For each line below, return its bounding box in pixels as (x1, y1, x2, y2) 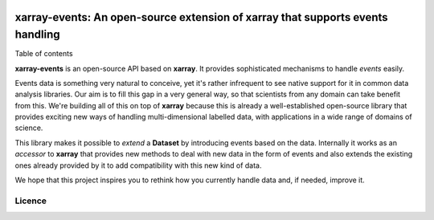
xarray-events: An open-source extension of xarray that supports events (14, 10, 389, 24)
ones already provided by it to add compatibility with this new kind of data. (14, 161, 262, 170)
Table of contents (14, 49, 73, 59)
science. (14, 123, 43, 132)
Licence (14, 195, 47, 206)
